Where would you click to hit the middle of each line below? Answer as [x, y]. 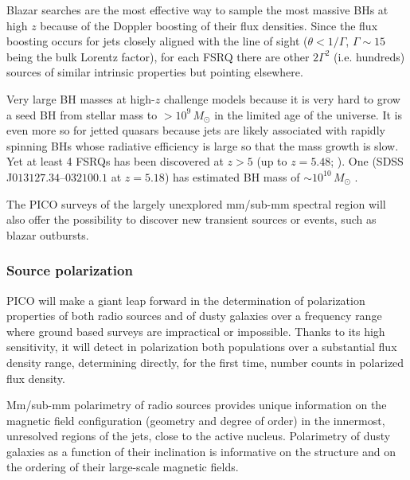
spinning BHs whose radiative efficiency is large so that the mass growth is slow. [203, 145]
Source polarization [70, 270]
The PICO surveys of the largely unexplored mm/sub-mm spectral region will [196, 203]
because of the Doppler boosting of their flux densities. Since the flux [209, 25]
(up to [272, 161]
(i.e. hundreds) [369, 56]
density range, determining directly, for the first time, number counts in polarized [205, 362]
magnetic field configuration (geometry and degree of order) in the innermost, [196, 420]
